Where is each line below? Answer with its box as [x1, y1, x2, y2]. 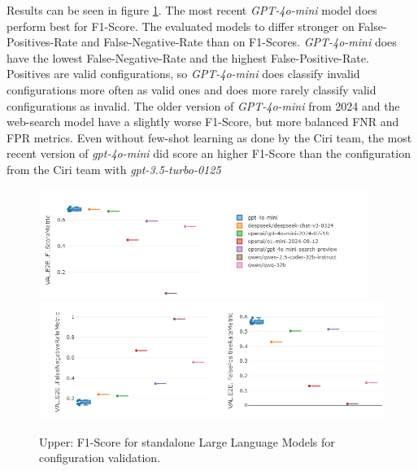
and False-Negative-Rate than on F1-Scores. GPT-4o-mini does [81, 33, 397, 50]
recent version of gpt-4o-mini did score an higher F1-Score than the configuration [7, 145, 411, 162]
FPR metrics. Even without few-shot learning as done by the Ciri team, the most [7, 129, 412, 146]
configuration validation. [39, 449, 161, 466]
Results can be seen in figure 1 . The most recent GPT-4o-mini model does [7, 2, 377, 18]
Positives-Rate [7, 33, 78, 50]
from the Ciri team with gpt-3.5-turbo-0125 [7, 160, 221, 177]
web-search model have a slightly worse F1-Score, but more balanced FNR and [7, 113, 399, 130]
